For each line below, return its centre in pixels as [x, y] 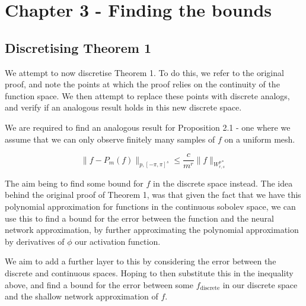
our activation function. [118, 241]
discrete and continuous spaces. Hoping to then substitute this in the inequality [149, 272]
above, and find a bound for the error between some [99, 284]
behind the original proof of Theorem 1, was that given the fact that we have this [153, 195]
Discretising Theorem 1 [78, 47]
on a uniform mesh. [260, 139]
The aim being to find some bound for [74, 183]
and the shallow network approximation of [82, 296]
